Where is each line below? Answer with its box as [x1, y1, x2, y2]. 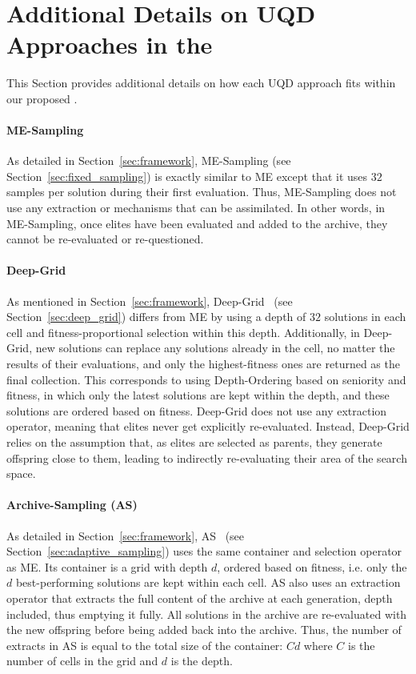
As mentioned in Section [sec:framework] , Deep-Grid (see [6, 292, 293, 309]
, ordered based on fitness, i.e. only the [217, 558, 407, 575]
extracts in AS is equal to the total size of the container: [6, 636, 283, 653]
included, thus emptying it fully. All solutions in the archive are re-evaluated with [6, 605, 407, 622]
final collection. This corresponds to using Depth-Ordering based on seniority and [6, 371, 406, 387]
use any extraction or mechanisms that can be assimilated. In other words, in [6, 199, 386, 216]
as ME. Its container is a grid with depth [6, 558, 208, 575]
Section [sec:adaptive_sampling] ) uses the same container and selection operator [6, 543, 402, 560]
